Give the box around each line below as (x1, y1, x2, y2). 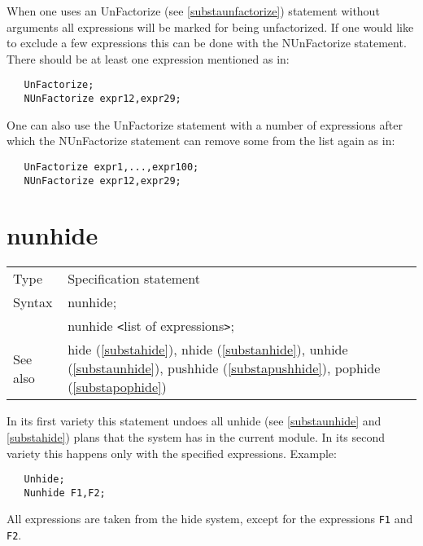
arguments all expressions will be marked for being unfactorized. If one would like (7, 18, 414, 35)
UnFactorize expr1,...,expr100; (24, 161, 199, 173)
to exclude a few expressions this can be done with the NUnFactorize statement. (7, 34, 407, 51)
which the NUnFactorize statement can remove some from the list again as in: (7, 132, 395, 149)
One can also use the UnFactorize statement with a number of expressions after (7, 116, 403, 133)
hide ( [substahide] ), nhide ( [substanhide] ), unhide (68, 340, 348, 359)
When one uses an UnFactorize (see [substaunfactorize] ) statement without (7, 2, 380, 19)
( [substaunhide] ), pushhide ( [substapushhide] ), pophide (68, 359, 381, 378)
